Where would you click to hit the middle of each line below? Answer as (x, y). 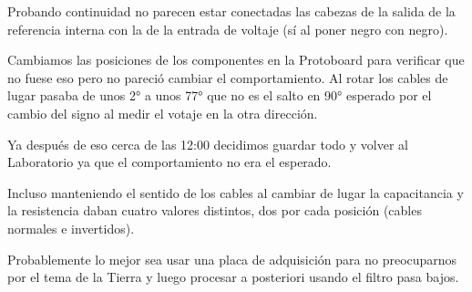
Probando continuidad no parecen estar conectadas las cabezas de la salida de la (231, 11)
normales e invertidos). (71, 228)
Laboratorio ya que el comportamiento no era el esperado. (169, 162)
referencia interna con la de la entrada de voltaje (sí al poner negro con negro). (228, 29)
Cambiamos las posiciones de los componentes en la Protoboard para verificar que (236, 60)
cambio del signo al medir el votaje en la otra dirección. (163, 113)
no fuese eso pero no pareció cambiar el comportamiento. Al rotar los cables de (228, 77)
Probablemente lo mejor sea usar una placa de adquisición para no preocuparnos (232, 259)
